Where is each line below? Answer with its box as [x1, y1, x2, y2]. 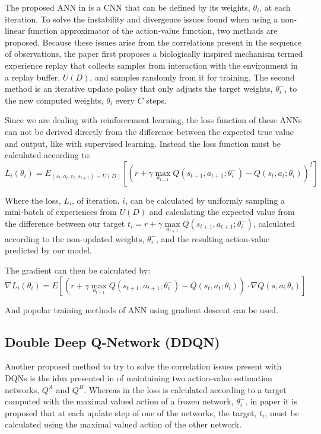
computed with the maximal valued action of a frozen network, [5, 395, 234, 407]
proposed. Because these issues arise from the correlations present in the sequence [5, 36, 302, 48]
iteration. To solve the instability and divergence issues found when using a [5, 12, 278, 25]
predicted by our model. [5, 244, 92, 256]
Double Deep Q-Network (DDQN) [5, 332, 220, 351]
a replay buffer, [5, 70, 61, 83]
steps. [146, 94, 167, 106]
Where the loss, [5, 194, 61, 206]
